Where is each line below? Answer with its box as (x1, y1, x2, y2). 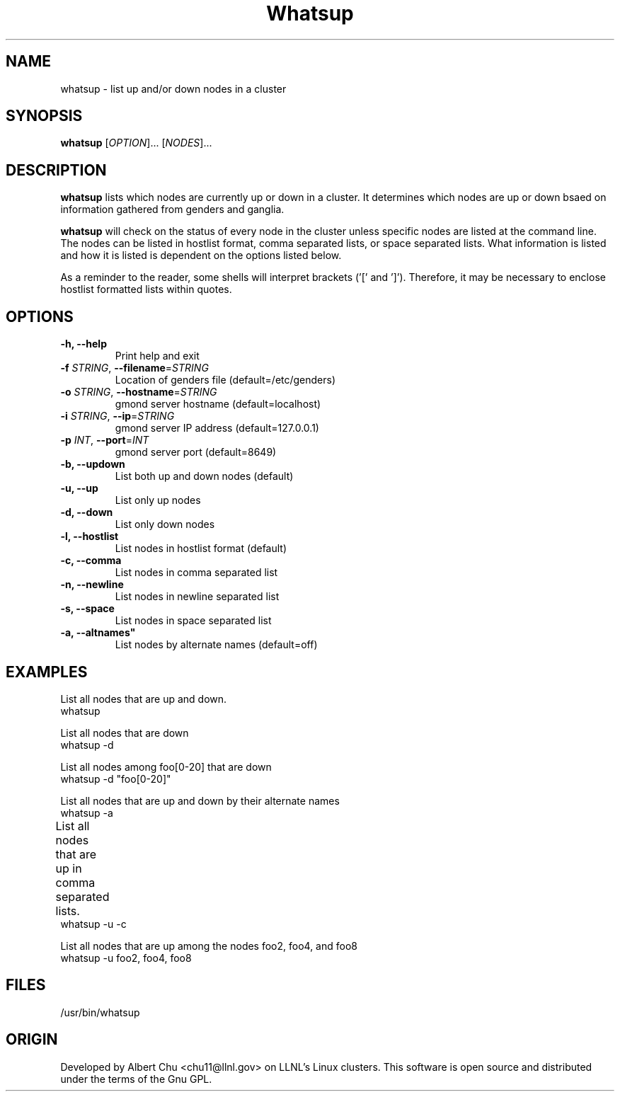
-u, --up (60, 482, 98, 495)
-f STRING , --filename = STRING (60, 362, 209, 374)
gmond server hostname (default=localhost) (115, 398, 321, 410)
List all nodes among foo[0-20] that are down (60, 760, 272, 773)
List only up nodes (115, 494, 201, 507)
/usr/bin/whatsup (60, 1006, 140, 1018)
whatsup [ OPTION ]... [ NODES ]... (60, 137, 212, 149)
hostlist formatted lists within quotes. (60, 283, 232, 296)
